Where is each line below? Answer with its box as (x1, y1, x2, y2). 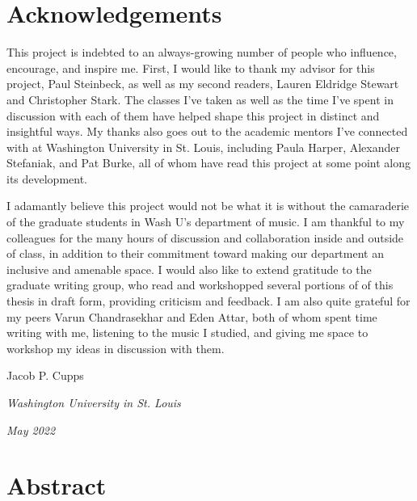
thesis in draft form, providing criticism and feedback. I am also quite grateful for (6, 293, 411, 309)
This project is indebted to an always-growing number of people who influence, (6, 44, 397, 61)
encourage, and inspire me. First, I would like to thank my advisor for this (6, 59, 375, 76)
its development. (6, 170, 88, 187)
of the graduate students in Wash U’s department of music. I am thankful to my (6, 213, 405, 230)
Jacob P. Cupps (6, 367, 84, 384)
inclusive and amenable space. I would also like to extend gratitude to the (6, 260, 372, 277)
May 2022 (6, 421, 56, 438)
